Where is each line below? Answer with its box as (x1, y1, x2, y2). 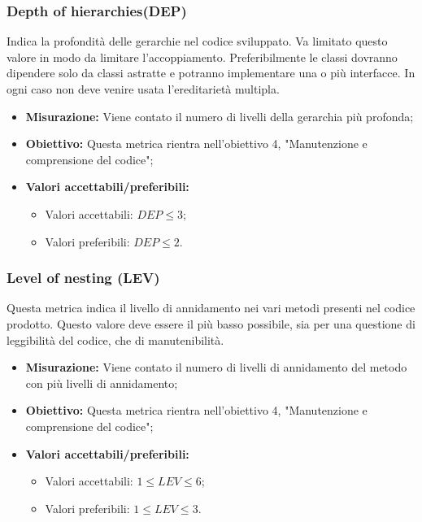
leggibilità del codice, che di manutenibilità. (7, 331, 224, 348)
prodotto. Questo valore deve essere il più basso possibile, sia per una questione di (7, 315, 415, 332)
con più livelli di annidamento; (25, 374, 178, 391)
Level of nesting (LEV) (7, 268, 160, 288)
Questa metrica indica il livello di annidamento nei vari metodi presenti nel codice (7, 299, 415, 316)
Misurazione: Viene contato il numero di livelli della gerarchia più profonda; (25, 107, 414, 124)
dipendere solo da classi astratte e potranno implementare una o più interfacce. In (7, 64, 415, 81)
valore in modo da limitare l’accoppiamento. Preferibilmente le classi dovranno (7, 48, 398, 65)
